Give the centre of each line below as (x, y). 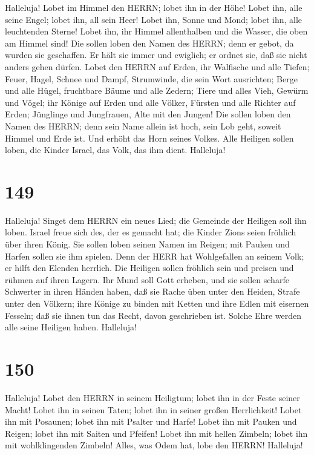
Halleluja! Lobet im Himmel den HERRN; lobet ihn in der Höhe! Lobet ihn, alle (154, 7)
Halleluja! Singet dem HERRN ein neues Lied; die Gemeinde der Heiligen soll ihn (156, 220)
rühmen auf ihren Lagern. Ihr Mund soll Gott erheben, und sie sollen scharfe (147, 279)
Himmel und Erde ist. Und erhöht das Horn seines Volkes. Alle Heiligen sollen (149, 138)
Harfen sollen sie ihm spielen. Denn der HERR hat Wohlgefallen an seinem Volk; (155, 256)
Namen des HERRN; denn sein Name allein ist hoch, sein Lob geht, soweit (143, 126)
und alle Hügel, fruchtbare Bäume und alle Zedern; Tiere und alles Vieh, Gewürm (157, 90)
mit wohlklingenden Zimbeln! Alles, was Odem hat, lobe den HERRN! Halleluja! (154, 445)
